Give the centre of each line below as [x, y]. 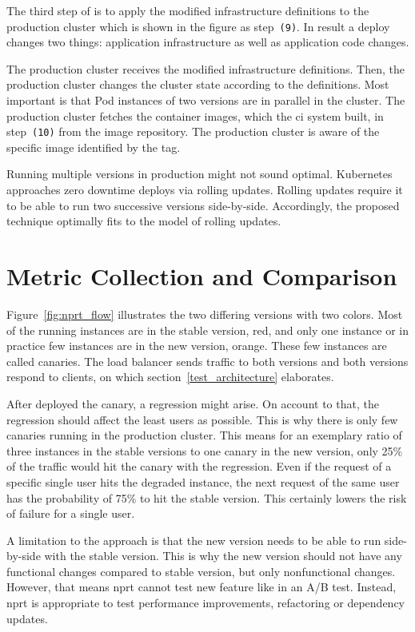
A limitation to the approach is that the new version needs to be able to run [194, 540]
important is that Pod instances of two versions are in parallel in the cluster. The [206, 100]
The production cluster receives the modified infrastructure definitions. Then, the [206, 68]
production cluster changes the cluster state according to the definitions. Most [198, 84]
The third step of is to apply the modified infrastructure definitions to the [188, 10]
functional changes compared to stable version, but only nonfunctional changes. [201, 571]
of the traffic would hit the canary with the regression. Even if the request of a [199, 466]
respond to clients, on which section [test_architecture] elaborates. [170, 377]
